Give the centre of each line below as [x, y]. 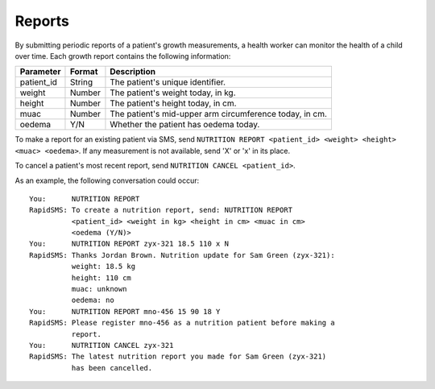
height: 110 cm [101, 277]
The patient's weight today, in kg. [173, 93]
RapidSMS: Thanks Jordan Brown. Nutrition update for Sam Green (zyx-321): [182, 255]
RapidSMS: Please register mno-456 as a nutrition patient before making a [182, 323]
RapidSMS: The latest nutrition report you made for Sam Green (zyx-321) [178, 357]
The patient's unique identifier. [168, 82]
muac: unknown [99, 289]
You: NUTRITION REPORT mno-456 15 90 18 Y [125, 311]
